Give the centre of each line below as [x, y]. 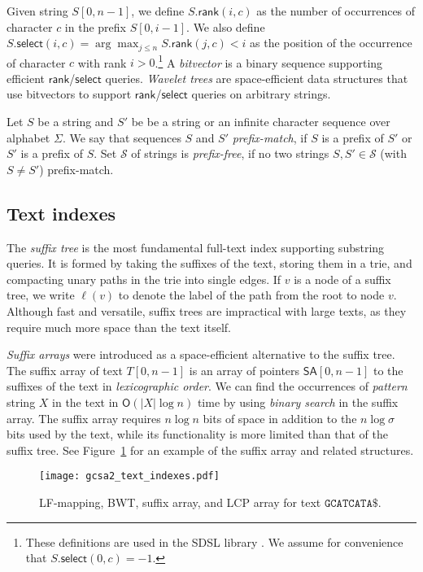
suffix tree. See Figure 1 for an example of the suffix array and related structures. [210, 450]
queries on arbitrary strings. [261, 94]
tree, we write [41, 295]
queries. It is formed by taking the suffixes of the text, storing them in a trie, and [209, 263]
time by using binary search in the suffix [298, 402]
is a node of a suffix [342, 279]
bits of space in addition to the [280, 418]
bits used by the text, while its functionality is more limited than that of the [197, 434]
